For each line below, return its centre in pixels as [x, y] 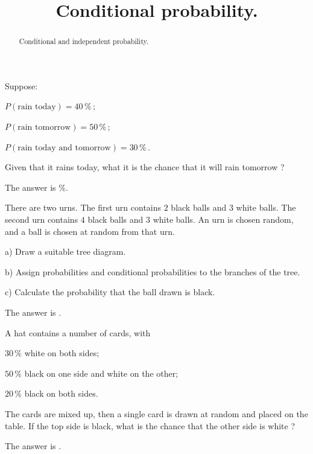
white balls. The [266, 207]
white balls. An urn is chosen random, [223, 219]
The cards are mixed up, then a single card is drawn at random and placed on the [156, 413]
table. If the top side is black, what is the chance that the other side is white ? [150, 425]
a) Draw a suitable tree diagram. [65, 251]
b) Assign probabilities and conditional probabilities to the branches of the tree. [153, 271]
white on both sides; [62, 353]
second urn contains [42, 219]
